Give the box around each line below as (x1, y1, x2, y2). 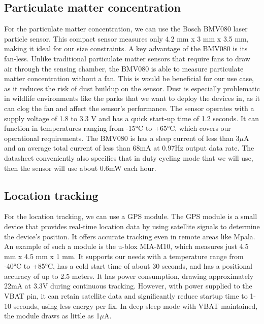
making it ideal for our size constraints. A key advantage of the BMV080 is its (4, 43, 248, 54)
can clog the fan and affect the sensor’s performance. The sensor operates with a (4, 102, 254, 113)
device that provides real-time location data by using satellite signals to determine (4, 221, 260, 231)
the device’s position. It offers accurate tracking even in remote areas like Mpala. (4, 231, 255, 241)
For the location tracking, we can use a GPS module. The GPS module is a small (4, 211, 257, 222)
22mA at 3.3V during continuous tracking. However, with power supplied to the (4, 280, 252, 291)
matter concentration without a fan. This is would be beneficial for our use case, (4, 73, 254, 84)
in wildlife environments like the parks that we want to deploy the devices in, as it (4, 93, 260, 103)
